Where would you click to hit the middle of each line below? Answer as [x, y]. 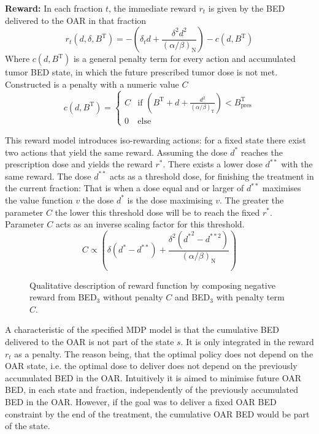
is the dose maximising [170, 200]
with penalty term [250, 297]
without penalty [133, 297]
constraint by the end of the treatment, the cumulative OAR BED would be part [157, 413]
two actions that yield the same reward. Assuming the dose [116, 152]
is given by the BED [247, 8]
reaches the [262, 152]
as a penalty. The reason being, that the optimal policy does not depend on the [164, 353]
